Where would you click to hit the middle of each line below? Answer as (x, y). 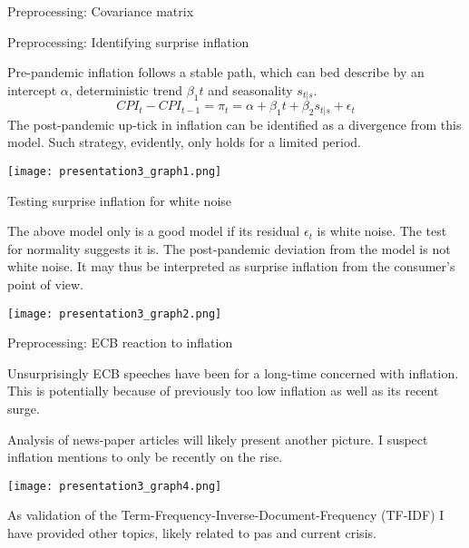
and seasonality (250, 89)
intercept (32, 89)
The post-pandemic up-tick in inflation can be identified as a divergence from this (234, 124)
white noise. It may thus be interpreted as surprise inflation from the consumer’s (231, 266)
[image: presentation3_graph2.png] (115, 313)
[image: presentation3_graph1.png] (115, 171)
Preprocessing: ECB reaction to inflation (120, 342)
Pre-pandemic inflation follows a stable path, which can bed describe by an (216, 72)
